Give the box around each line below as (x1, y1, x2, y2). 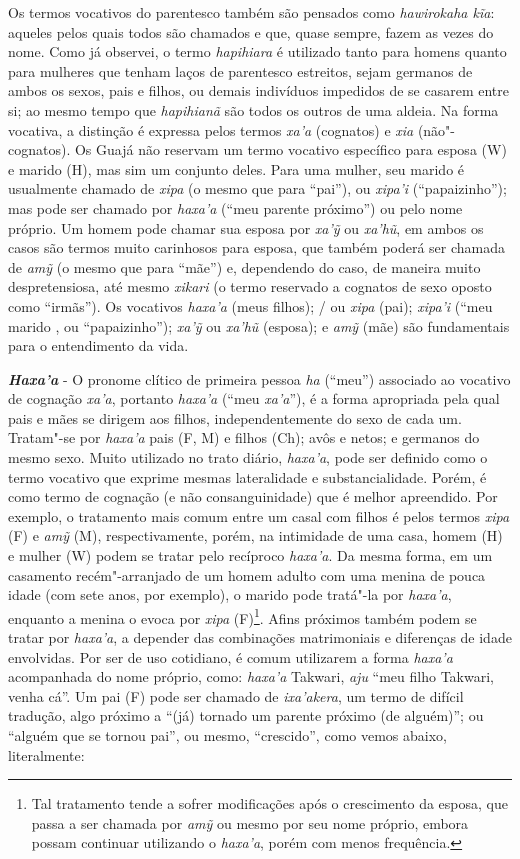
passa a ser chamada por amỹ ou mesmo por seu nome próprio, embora (31, 812, 469, 833)
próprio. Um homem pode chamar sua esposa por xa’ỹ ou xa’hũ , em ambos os (8, 217, 484, 238)
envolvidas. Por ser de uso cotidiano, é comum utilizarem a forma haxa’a (8, 646, 453, 667)
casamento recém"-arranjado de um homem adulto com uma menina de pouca (8, 564, 486, 585)
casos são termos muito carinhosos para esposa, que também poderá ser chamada (8, 237, 506, 258)
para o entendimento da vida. (8, 335, 189, 356)
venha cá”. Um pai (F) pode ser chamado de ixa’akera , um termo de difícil (8, 685, 464, 706)
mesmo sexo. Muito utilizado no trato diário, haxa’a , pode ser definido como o (8, 447, 488, 468)
